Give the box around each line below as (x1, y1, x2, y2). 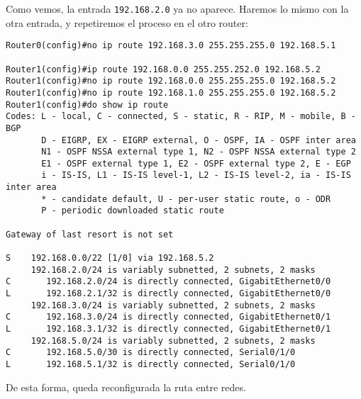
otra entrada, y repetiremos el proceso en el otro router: (6, 15, 248, 30)
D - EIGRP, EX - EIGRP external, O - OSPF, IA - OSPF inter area (41, 135, 356, 145)
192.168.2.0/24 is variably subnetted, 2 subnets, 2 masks (30, 264, 316, 275)
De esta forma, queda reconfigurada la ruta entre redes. (6, 379, 246, 394)
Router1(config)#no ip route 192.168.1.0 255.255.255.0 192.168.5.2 (6, 87, 336, 98)
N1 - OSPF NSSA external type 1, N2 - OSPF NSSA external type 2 (41, 147, 356, 157)
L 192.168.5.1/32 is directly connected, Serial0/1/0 (6, 359, 296, 369)
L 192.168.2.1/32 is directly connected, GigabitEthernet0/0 (6, 288, 331, 299)
